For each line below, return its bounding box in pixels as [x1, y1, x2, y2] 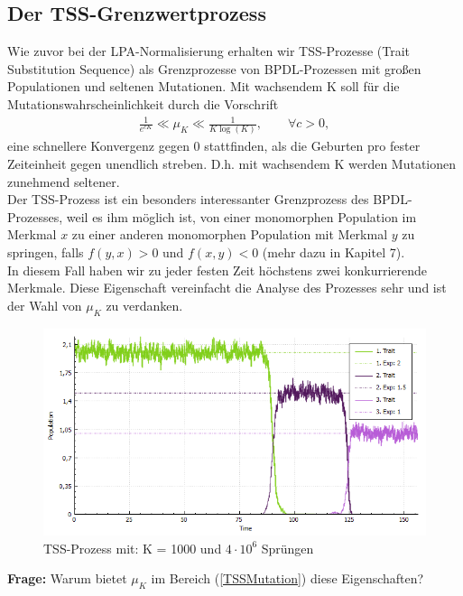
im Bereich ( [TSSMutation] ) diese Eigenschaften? [151, 569, 424, 588]
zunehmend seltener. [7, 172, 120, 191]
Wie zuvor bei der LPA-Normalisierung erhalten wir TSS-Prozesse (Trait [7, 42, 411, 61]
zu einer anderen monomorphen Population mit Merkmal [71, 225, 388, 244]
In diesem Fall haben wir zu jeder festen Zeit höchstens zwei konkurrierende [7, 260, 428, 279]
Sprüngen [261, 538, 314, 557]
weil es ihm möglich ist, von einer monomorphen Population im [66, 207, 417, 226]
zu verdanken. [106, 295, 183, 314]
